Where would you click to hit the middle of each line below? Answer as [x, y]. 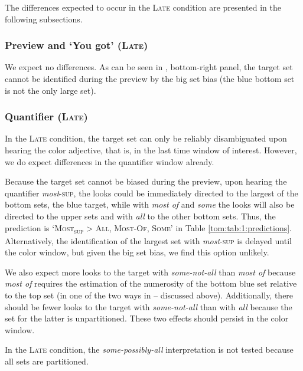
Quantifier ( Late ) [46, 116]
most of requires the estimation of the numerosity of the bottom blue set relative [151, 283]
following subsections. [44, 19]
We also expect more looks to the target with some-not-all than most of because [150, 272]
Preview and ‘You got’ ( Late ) [76, 45]
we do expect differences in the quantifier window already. [110, 161]
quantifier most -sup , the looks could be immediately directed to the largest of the [151, 193]
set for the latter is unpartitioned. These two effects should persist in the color [147, 318]
